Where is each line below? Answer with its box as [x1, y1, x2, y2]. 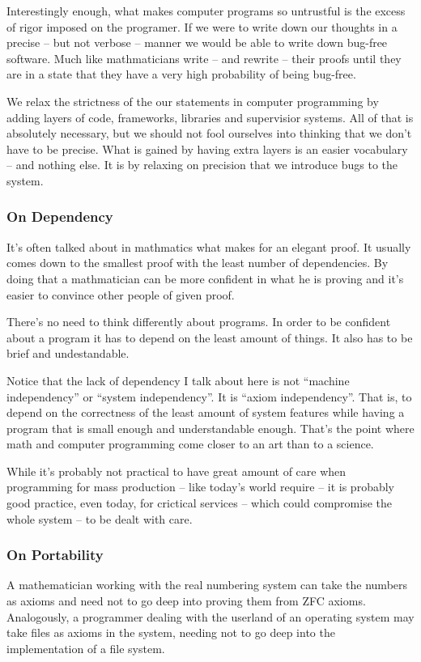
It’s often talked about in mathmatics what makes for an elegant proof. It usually [6, 238, 411, 255]
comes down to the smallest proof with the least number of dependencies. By [6, 254, 389, 271]
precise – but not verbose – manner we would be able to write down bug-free [6, 34, 388, 51]
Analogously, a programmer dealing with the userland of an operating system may [6, 608, 415, 625]
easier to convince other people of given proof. [6, 286, 235, 303]
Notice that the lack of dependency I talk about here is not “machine [6, 371, 350, 388]
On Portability [6, 545, 104, 565]
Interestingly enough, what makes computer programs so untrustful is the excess [6, 2, 406, 19]
